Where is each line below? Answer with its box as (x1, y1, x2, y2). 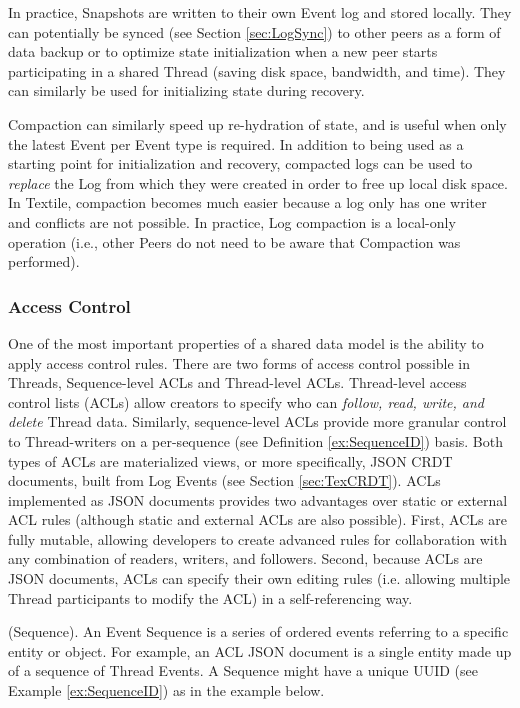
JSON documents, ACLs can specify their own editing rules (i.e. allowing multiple (8, 568, 511, 589)
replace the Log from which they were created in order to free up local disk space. (8, 172, 508, 193)
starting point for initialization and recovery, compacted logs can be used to (8, 153, 473, 174)
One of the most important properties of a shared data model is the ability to (8, 332, 484, 353)
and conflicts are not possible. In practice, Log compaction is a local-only (8, 211, 456, 232)
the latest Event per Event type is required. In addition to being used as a (8, 133, 464, 154)
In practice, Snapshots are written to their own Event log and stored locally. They (8, 2, 512, 22)
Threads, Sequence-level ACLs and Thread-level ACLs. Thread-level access (8, 372, 467, 393)
